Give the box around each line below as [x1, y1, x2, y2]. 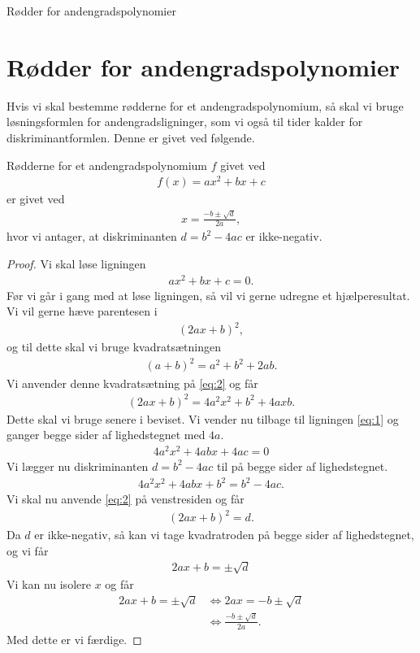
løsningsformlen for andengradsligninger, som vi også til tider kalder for [6, 113, 363, 130]
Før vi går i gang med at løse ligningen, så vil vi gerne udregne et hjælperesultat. [6, 286, 410, 303]
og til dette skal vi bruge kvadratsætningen [6, 338, 221, 355]
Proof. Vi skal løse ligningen [6, 255, 146, 272]
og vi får [6, 542, 49, 559]
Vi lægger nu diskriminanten [6, 457, 149, 474]
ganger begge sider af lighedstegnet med [6, 426, 206, 443]
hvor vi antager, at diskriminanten [6, 228, 177, 245]
